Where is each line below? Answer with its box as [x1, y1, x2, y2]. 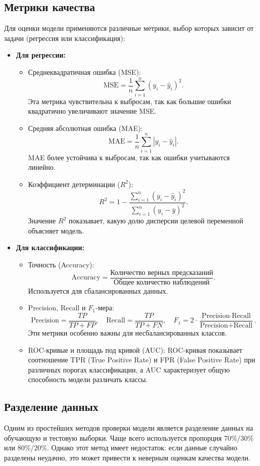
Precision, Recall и [28, 302, 86, 313]
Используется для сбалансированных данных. [28, 285, 168, 296]
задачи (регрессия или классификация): [4, 32, 125, 43]
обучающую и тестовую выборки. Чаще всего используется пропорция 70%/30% [4, 432, 254, 443]
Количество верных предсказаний [110, 269, 213, 276]
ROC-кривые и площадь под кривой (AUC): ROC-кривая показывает [28, 344, 242, 355]
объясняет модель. [28, 225, 84, 236]
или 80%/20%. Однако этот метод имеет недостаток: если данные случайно [4, 442, 238, 453]
